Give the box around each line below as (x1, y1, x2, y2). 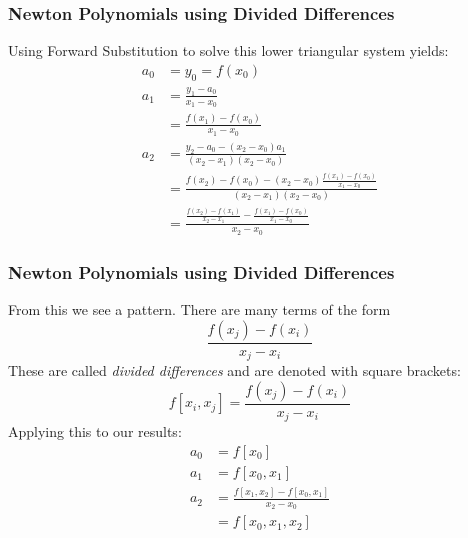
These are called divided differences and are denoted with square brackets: (8, 360, 461, 381)
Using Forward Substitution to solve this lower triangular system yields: (8, 40, 449, 61)
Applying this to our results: (8, 421, 182, 442)
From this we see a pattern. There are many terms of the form (8, 298, 391, 319)
